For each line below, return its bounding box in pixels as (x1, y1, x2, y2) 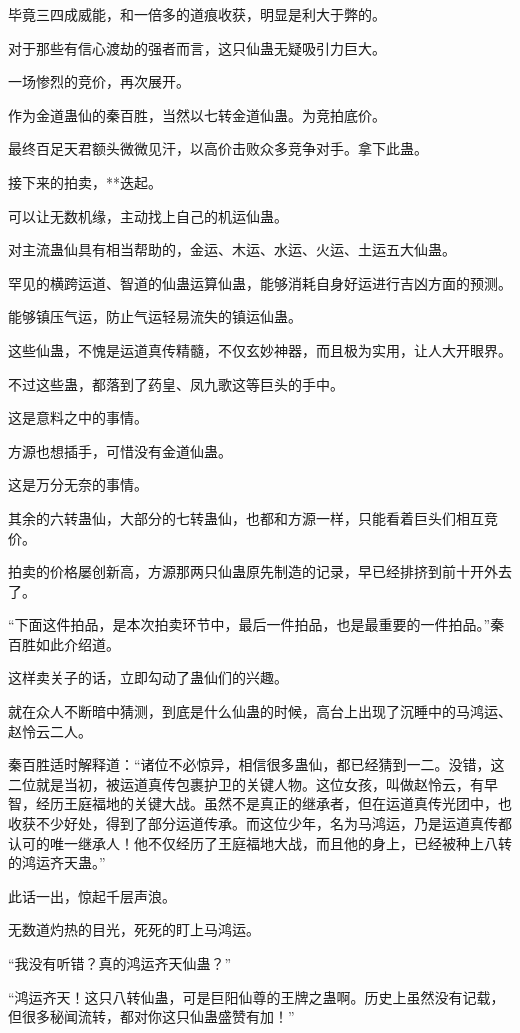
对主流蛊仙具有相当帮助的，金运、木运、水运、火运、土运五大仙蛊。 (8, 239, 456, 260)
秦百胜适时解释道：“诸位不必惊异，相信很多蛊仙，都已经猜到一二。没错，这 (8, 754, 505, 775)
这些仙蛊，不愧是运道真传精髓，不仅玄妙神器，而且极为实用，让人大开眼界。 (8, 339, 512, 360)
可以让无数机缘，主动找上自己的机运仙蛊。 (8, 205, 288, 226)
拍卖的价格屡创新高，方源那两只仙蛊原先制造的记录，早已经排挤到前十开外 (8, 561, 498, 582)
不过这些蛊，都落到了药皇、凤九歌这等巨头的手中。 (8, 373, 344, 394)
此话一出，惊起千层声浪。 (8, 885, 176, 906)
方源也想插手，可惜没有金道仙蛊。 (8, 440, 232, 461)
